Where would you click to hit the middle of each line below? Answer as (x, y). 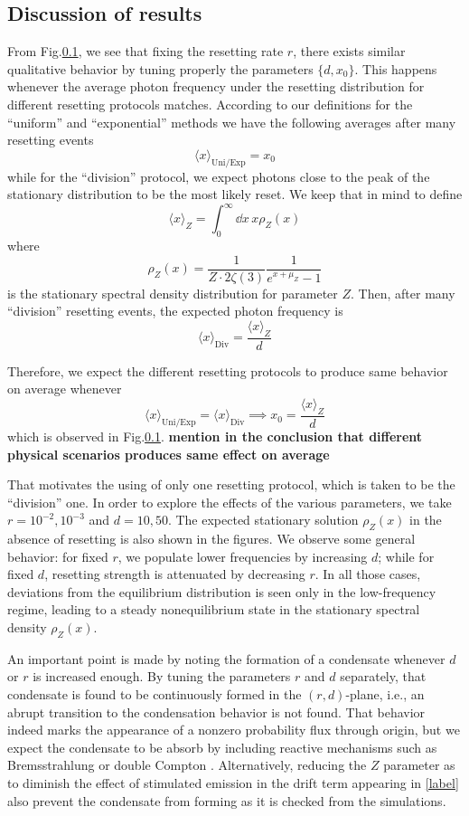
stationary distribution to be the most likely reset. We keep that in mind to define (235, 194)
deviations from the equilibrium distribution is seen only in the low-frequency (222, 591)
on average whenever (65, 389)
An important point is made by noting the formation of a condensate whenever (226, 658)
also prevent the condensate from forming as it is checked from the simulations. (227, 800)
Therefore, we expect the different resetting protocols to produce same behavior (228, 370)
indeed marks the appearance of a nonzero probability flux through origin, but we (234, 730)
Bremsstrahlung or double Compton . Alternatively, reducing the (187, 765)
